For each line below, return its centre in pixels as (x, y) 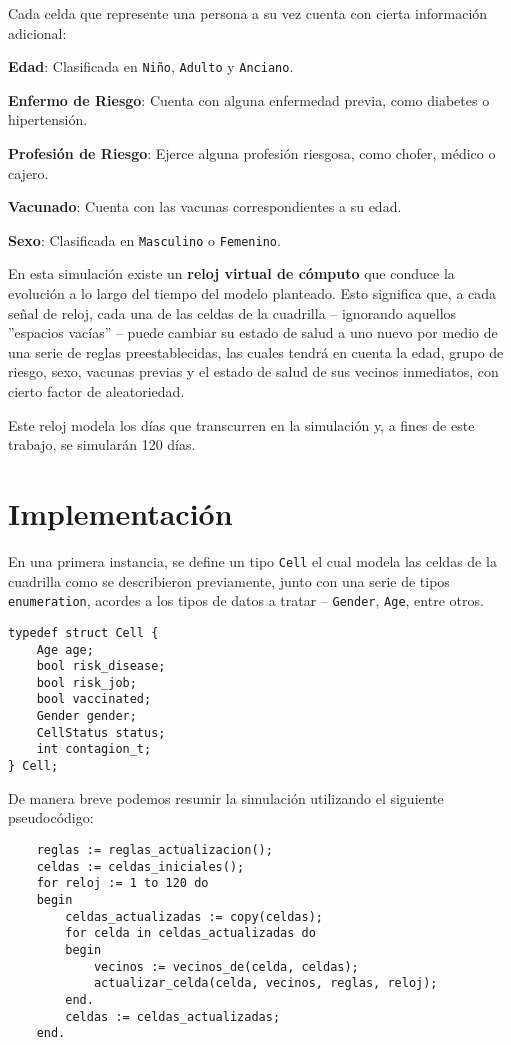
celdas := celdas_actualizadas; (173, 1016)
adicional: (37, 32)
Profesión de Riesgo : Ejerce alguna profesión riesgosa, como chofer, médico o (252, 153)
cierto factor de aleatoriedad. (96, 391)
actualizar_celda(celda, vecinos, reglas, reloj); (265, 983)
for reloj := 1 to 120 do (122, 883)
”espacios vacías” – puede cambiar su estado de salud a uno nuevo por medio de (253, 332)
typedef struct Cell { (83, 632)
